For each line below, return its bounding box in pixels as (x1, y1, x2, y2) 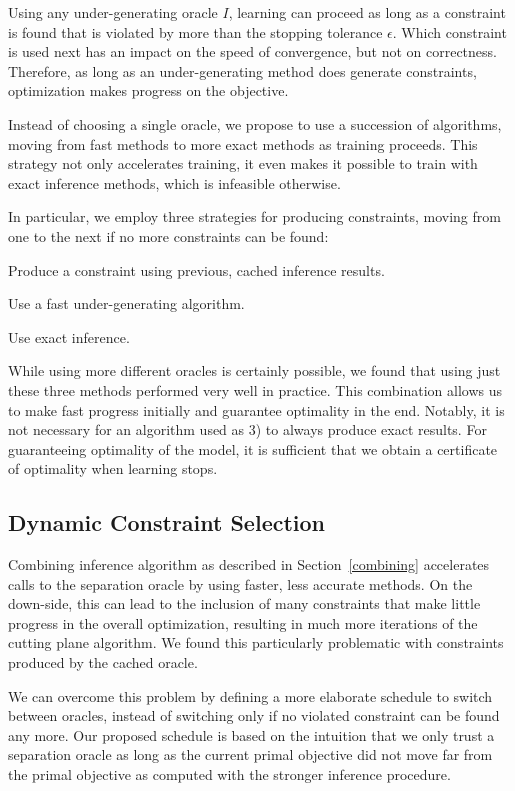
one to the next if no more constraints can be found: (8, 225, 329, 246)
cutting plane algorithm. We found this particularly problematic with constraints (8, 632, 504, 653)
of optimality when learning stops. (8, 458, 218, 479)
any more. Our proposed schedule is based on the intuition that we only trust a (8, 724, 495, 745)
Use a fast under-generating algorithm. (8, 293, 245, 314)
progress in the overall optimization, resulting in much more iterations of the (8, 612, 478, 633)
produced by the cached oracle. (8, 652, 198, 673)
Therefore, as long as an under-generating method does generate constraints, (8, 60, 477, 81)
